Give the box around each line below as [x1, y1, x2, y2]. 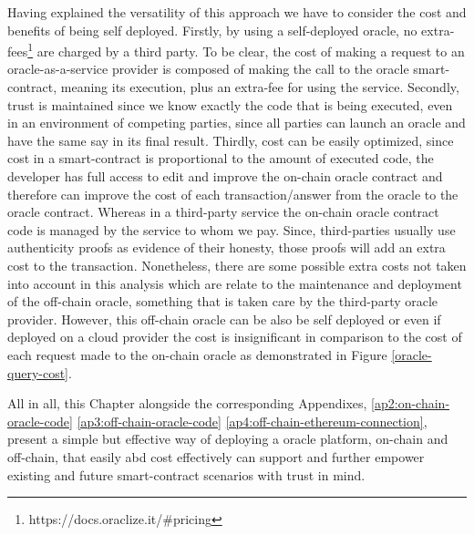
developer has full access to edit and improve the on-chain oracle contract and [7, 167, 443, 185]
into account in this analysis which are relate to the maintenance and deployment [7, 273, 462, 293]
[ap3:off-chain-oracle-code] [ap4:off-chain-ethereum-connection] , [77, 411, 428, 430]
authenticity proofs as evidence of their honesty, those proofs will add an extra [7, 238, 446, 257]
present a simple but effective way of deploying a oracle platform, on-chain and [7, 429, 448, 448]
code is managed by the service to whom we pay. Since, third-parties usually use [7, 220, 456, 239]
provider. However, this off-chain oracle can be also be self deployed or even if [7, 309, 441, 328]
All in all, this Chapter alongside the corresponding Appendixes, [7, 394, 367, 413]
